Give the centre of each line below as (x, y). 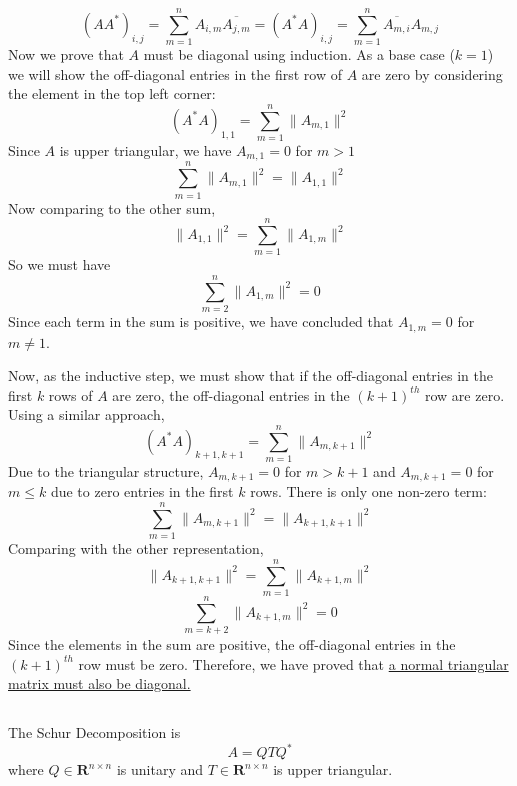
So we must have (59, 264)
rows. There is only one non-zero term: (368, 491)
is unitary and (159, 769)
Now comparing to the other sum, (112, 207)
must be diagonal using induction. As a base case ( (299, 54)
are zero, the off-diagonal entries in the (231, 394)
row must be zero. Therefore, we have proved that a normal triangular (293, 663)
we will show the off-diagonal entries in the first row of (175, 73)
